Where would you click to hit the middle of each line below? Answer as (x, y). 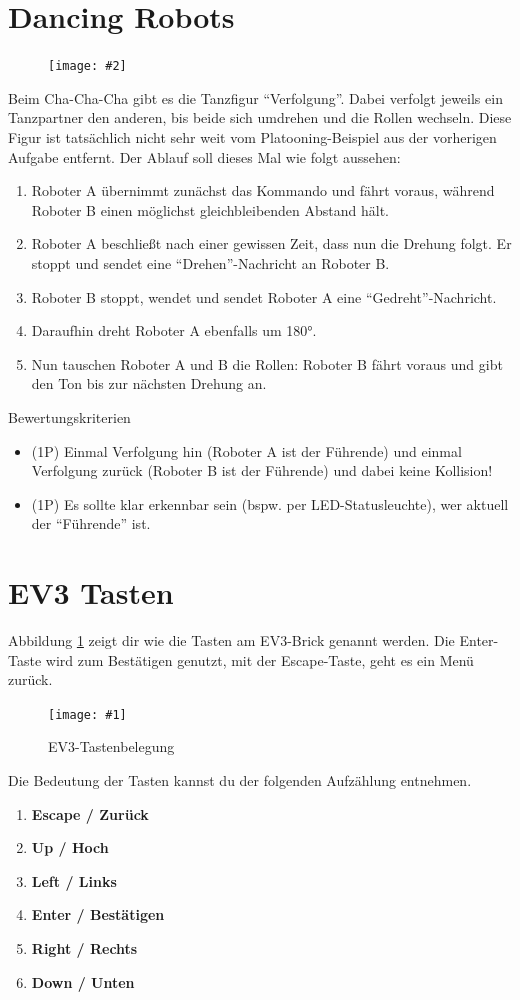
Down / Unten (83, 981)
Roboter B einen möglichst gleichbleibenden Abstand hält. (210, 209)
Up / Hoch (70, 847)
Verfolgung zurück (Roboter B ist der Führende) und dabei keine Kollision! (262, 470)
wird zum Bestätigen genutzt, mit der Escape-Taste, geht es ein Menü (259, 659)
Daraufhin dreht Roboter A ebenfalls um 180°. (174, 330)
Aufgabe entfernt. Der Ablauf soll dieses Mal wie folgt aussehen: (204, 156)
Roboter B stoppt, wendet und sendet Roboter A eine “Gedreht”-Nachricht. (264, 296)
